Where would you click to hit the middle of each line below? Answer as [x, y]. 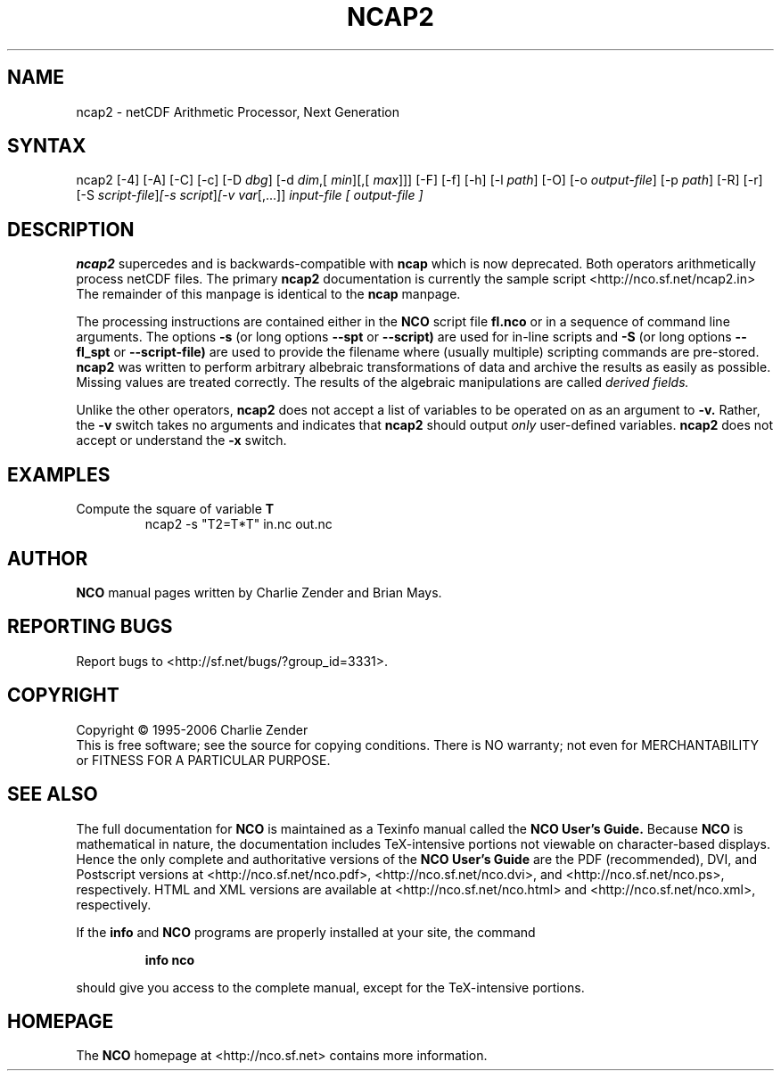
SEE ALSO [53, 794]
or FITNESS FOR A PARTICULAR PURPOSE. [203, 760]
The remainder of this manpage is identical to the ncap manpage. [268, 294]
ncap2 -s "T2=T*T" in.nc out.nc [238, 524]
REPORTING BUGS [90, 627]
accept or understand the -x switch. [181, 440]
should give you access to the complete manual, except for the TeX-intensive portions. [330, 987]
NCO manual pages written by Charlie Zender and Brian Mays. [259, 592]
